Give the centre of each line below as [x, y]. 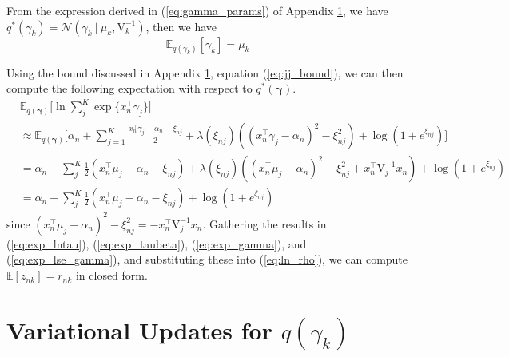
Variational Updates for [139, 329]
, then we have [181, 26]
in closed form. [111, 275]
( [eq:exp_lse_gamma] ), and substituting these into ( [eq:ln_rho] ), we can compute [207, 259]
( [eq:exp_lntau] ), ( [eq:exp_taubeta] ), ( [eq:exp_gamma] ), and [157, 243]
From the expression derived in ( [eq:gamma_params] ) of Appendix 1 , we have [197, 10]
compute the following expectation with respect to [129, 88]
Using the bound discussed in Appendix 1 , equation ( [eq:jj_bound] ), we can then [205, 72]
